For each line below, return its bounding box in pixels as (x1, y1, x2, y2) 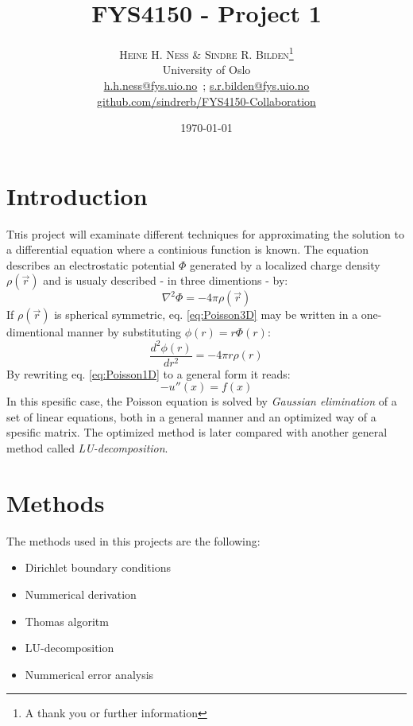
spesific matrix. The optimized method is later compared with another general (6, 424, 388, 441)
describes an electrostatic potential (6, 256, 176, 273)
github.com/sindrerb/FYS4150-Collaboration (97, 92, 316, 109)
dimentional (6, 324, 64, 340)
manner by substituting (67, 324, 181, 340)
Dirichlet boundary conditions (25, 559, 171, 576)
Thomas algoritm (25, 612, 109, 629)
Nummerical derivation (25, 585, 137, 602)
